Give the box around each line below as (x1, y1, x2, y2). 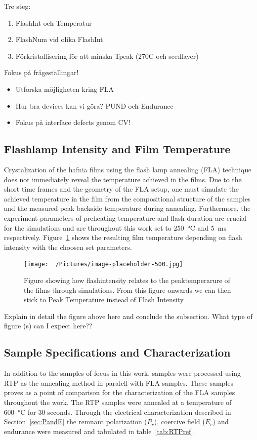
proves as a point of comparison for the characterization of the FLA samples (4, 387, 235, 398)
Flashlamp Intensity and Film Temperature (4, 141, 231, 157)
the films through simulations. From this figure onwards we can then (24, 284, 231, 295)
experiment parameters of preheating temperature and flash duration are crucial (4, 212, 247, 223)
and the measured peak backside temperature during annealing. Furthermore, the (4, 203, 251, 213)
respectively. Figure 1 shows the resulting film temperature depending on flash (4, 232, 242, 242)
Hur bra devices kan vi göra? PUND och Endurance (15, 100, 173, 111)
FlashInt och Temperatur (15, 17, 92, 28)
